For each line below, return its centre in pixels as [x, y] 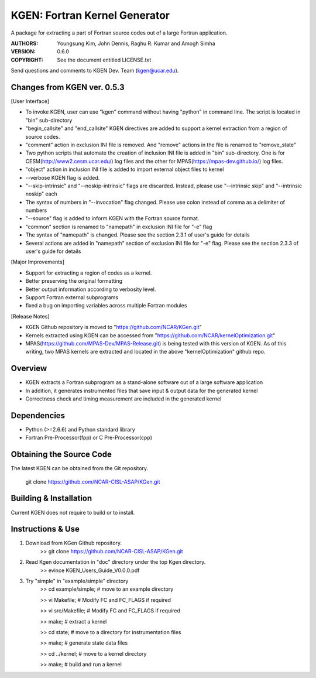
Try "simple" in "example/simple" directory [77, 581]
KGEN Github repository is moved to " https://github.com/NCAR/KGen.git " [114, 327]
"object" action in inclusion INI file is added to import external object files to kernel [125, 169]
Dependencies [38, 415]
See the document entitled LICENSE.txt [104, 60]
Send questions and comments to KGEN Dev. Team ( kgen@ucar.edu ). [95, 71]
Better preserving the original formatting [74, 281]
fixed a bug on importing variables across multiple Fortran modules [106, 306]
